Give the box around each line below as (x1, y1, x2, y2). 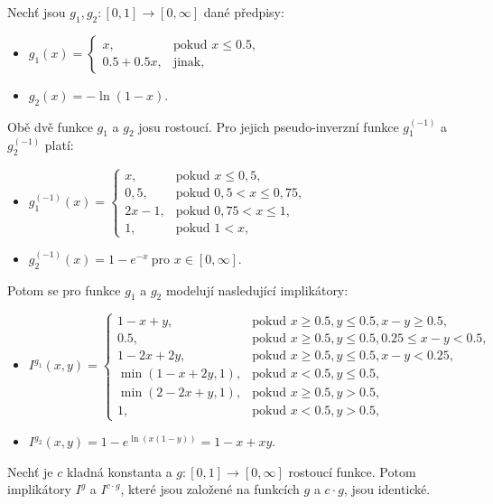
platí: (44, 135, 74, 154)
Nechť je (7, 462, 53, 481)
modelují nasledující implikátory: (165, 280, 349, 299)
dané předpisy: (203, 3, 284, 21)
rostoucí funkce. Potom (288, 462, 416, 481)
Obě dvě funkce (7, 117, 93, 135)
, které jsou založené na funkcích (120, 480, 300, 499)
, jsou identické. (343, 480, 431, 499)
